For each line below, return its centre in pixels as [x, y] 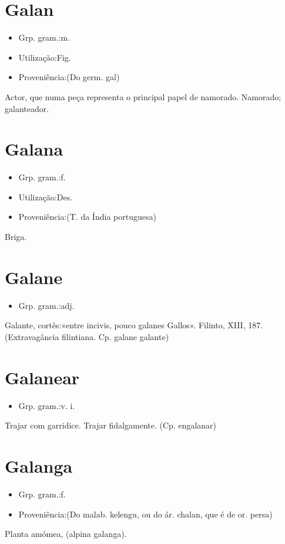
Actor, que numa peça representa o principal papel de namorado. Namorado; [143, 96]
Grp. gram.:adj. [46, 305]
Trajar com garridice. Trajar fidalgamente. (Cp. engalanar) [111, 425]
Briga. [16, 236]
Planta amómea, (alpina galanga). [66, 534]
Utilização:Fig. [45, 57]
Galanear [42, 377]
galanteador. [27, 108]
